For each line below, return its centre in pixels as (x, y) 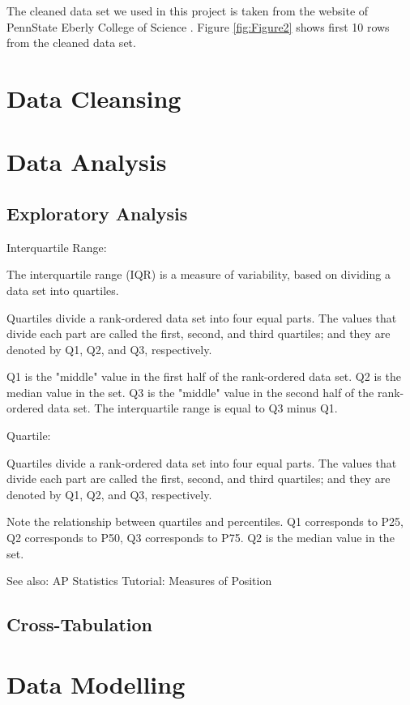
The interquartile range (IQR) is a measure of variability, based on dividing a (199, 274)
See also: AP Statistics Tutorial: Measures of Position (139, 581)
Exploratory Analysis (97, 213)
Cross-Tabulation (79, 624)
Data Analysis (87, 162)
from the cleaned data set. (71, 43)
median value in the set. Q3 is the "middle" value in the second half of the (190, 392)
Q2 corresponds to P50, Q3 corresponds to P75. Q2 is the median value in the (201, 538)
